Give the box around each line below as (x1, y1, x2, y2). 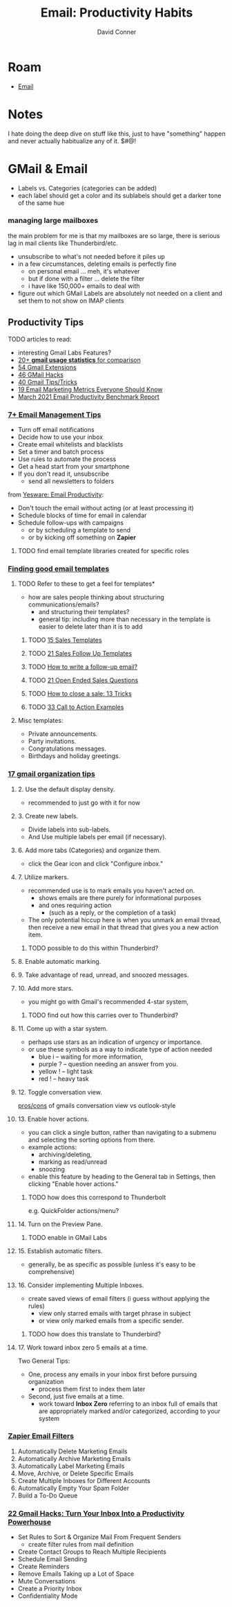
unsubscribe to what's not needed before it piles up (17, 252, 165, 260)
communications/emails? (28, 600, 99, 609)
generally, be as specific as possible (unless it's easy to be (28, 1260, 196, 1268)
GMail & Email (8, 161, 88, 177)
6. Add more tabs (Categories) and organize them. (17, 846, 162, 854)
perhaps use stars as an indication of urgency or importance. (28, 1037, 202, 1046)
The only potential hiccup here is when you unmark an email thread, (28, 915, 222, 924)
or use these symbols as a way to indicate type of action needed (28, 1045, 213, 1053)
